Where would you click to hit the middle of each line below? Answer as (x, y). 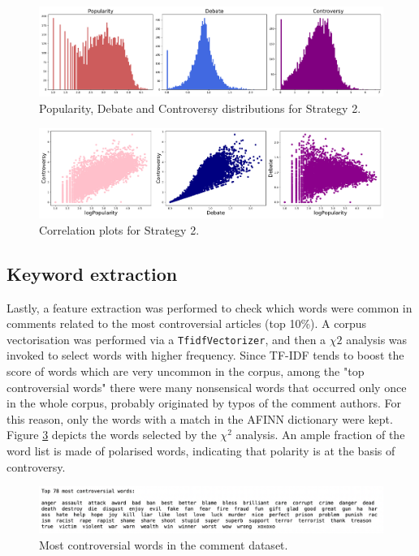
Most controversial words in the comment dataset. (164, 544)
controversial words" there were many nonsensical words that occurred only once (207, 387)
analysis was (377, 339)
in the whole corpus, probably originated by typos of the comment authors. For (204, 403)
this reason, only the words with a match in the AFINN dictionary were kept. (200, 418)
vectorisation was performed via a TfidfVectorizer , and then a (166, 339)
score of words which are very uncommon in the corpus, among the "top (186, 371)
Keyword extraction (92, 273)
